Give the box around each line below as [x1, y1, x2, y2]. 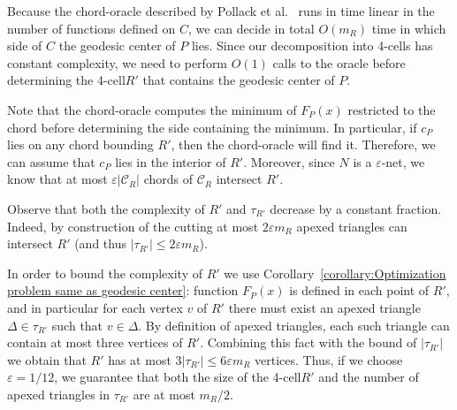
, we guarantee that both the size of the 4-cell [54, 368, 301, 386]
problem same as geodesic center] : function [7, 281, 239, 300]
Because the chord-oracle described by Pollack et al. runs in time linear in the [7, 2, 435, 19]
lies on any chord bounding [7, 135, 154, 154]
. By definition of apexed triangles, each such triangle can [138, 315, 450, 334]
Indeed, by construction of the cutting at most [7, 216, 259, 235]
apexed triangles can [296, 216, 407, 235]
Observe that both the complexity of [7, 199, 205, 217]
